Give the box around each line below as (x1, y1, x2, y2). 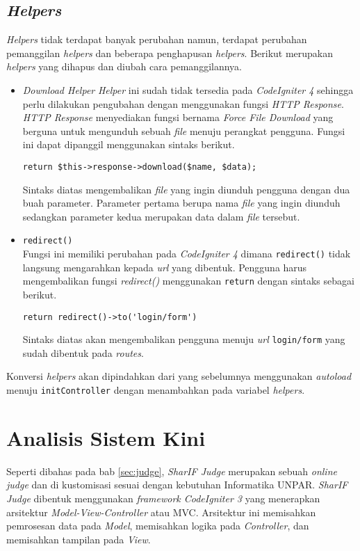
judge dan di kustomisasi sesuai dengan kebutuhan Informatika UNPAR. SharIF (6, 477, 348, 492)
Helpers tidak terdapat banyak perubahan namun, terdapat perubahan (6, 32, 307, 47)
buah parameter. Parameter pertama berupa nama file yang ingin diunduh (22, 195, 341, 210)
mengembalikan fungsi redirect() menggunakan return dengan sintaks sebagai (22, 273, 354, 288)
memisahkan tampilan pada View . (6, 532, 151, 546)
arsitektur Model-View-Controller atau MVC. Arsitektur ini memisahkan (6, 504, 316, 519)
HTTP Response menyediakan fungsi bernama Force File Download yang (22, 110, 334, 125)
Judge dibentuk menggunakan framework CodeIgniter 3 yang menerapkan (6, 491, 320, 506)
